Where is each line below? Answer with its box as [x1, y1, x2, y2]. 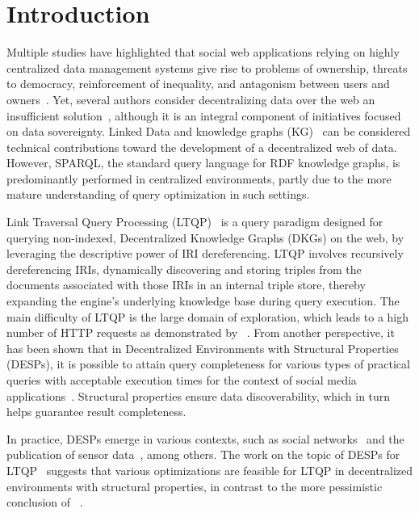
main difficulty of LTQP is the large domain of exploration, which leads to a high [6, 308, 409, 325]
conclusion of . [6, 494, 83, 511]
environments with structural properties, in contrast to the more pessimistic [6, 477, 383, 494]
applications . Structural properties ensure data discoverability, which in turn [6, 387, 391, 404]
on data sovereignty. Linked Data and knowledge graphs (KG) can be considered [6, 123, 411, 140]
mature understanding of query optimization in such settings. [6, 186, 310, 203]
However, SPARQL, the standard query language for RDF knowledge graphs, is [6, 154, 400, 171]
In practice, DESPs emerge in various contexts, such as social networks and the [6, 430, 404, 447]
